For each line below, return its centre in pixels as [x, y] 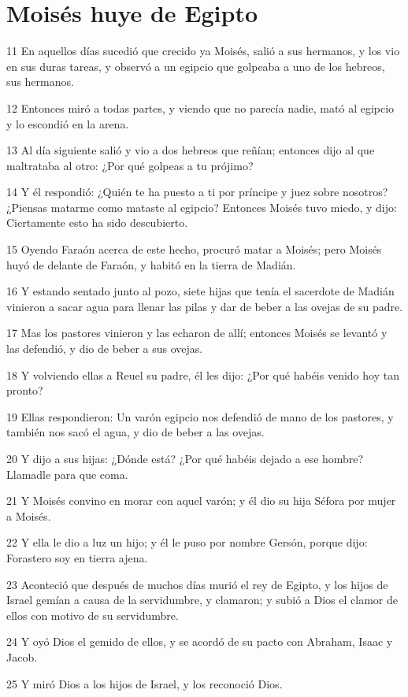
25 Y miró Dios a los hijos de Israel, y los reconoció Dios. [145, 683]
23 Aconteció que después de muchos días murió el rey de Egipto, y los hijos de [197, 584]
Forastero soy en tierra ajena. [77, 557]
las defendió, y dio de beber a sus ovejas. [105, 348]
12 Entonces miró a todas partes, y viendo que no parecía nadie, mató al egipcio [200, 108]
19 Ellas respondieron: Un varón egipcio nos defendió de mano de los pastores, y [200, 416]
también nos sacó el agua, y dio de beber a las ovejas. [135, 432]
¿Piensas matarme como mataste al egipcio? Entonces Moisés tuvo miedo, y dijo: [202, 207]
